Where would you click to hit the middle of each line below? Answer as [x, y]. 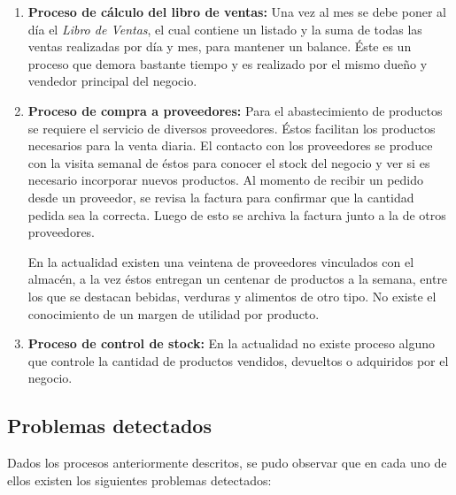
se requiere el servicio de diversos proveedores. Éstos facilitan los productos [232, 128]
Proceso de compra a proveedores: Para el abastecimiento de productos [235, 110]
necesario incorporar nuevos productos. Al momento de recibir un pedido [225, 180]
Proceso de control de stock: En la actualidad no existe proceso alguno [232, 343]
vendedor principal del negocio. [112, 81]
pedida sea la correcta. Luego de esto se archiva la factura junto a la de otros [237, 214]
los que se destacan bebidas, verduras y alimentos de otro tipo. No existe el [232, 296]
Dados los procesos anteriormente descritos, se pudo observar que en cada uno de [227, 463]
